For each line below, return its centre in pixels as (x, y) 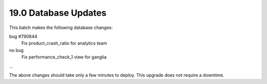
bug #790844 (23, 36)
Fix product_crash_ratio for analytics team (64, 43)
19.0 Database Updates (58, 13)
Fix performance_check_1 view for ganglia (64, 57)
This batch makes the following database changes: (61, 28)
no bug (17, 50)
